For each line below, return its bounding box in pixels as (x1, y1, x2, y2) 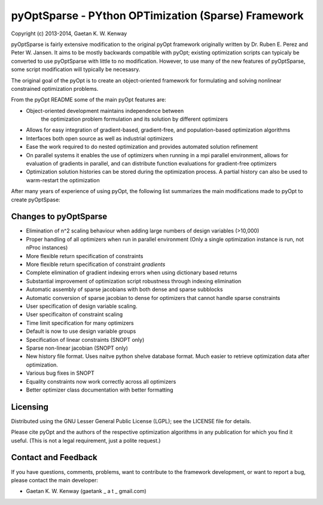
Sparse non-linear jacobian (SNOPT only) (26, 344, 129, 351)
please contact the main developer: (11, 476, 99, 483)
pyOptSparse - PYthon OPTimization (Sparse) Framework (11, 9, 304, 22)
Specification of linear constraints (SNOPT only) (26, 336, 145, 343)
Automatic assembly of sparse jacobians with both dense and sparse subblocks (26, 286, 223, 293)
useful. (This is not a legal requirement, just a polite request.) (11, 437, 161, 444)
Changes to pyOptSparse (11, 212, 108, 222)
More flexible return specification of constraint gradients (26, 261, 166, 268)
